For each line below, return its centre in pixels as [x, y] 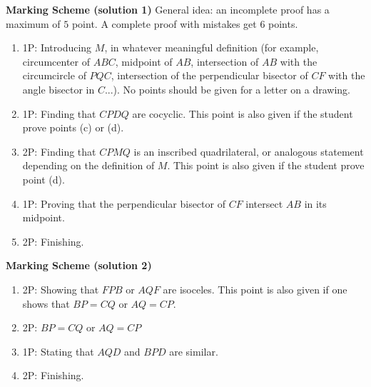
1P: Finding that [59, 113]
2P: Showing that [61, 289]
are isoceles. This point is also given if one [255, 289]
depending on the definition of [88, 165]
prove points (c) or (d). [73, 127]
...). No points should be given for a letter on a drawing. [228, 89]
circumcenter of [56, 61]
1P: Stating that [58, 351]
